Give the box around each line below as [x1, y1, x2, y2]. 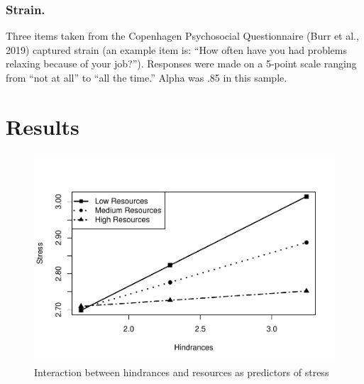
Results [6, 111, 79, 141]
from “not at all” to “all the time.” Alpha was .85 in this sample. [6, 70, 287, 84]
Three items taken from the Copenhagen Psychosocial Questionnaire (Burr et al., [6, 28, 359, 43]
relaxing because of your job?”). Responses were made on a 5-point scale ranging [6, 56, 357, 71]
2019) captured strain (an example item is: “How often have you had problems [6, 42, 347, 57]
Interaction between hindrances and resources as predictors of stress [34, 364, 329, 379]
